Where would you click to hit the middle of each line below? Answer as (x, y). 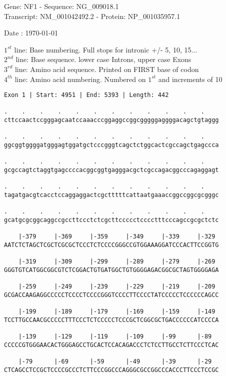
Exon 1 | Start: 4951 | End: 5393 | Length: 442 (86, 95)
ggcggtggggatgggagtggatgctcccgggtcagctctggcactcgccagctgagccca (111, 145)
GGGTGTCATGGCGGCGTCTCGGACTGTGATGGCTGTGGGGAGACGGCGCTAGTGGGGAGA (111, 270)
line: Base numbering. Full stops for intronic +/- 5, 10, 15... (106, 49)
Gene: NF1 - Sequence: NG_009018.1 (61, 6)
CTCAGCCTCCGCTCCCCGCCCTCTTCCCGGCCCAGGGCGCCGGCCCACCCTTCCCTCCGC (111, 370)
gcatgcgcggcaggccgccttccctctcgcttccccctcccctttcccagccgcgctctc (111, 220)
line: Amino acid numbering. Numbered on (80, 79)
